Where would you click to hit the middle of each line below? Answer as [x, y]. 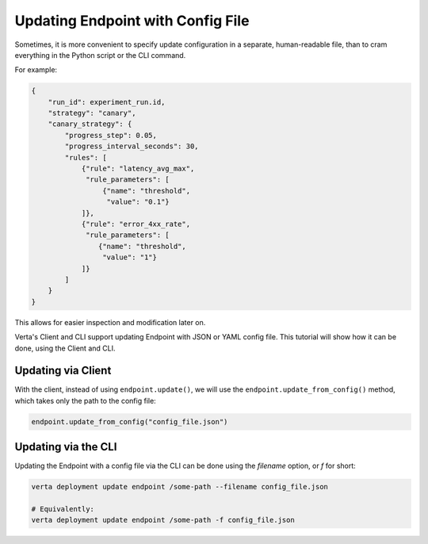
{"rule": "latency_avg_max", [138, 169]
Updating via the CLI [66, 447]
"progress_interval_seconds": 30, [132, 146]
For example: [36, 70]
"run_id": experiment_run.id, [107, 102]
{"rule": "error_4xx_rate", [136, 224]
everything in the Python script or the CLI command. [100, 55]
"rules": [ [86, 157]
